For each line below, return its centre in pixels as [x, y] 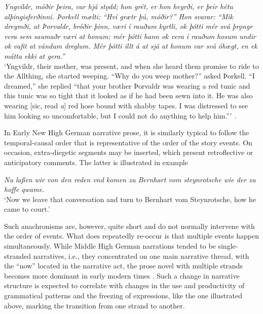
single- [228, 246]
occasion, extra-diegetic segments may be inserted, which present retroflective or [129, 152]
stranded [18, 256]
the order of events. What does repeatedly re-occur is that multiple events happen [131, 236]
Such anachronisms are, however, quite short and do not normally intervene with [129, 226]
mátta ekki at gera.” [35, 55]
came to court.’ [27, 209]
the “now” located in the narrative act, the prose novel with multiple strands [123, 266]
